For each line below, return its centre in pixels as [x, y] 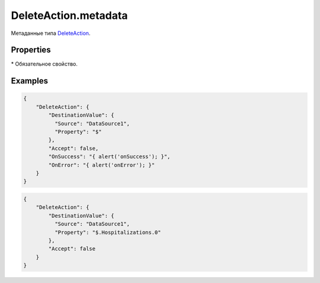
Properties [31, 50]
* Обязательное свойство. [44, 64]
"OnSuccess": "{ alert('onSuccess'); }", [109, 157]
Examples [30, 81]
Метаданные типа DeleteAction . [51, 33]
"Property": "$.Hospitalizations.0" [108, 232]
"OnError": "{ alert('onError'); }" [102, 165]
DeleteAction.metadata [69, 15]
